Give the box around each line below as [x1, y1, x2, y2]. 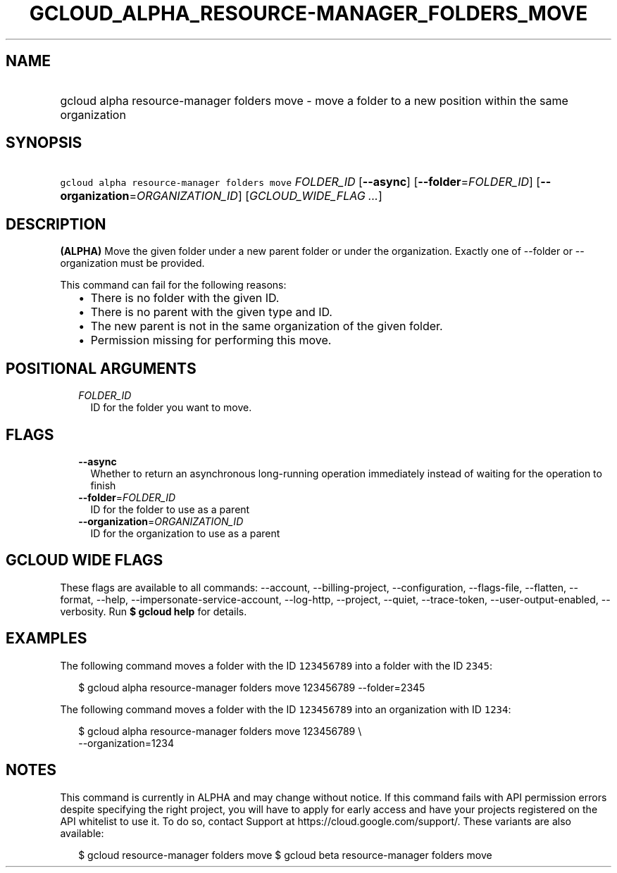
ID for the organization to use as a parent [90, 527, 280, 539]
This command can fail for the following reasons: [60, 279, 287, 291]
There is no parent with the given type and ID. [90, 305, 332, 320]
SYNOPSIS [6, 134, 82, 152]
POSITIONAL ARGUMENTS [6, 359, 197, 377]
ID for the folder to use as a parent [90, 503, 250, 515]
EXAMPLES [6, 629, 87, 648]
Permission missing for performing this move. [90, 333, 332, 348]
